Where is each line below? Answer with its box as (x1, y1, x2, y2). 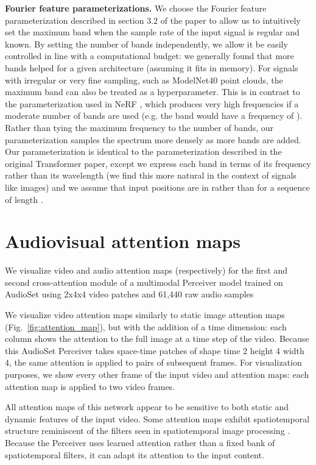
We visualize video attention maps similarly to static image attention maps (5, 308, 285, 321)
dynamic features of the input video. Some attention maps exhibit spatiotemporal (5, 412, 310, 425)
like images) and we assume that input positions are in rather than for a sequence (5, 180, 310, 193)
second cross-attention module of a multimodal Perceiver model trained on (5, 275, 283, 288)
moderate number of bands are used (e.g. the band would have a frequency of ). (5, 109, 303, 122)
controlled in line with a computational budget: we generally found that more (5, 49, 294, 62)
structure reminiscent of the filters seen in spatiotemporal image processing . (5, 424, 290, 437)
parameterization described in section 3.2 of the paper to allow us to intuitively (5, 13, 301, 26)
